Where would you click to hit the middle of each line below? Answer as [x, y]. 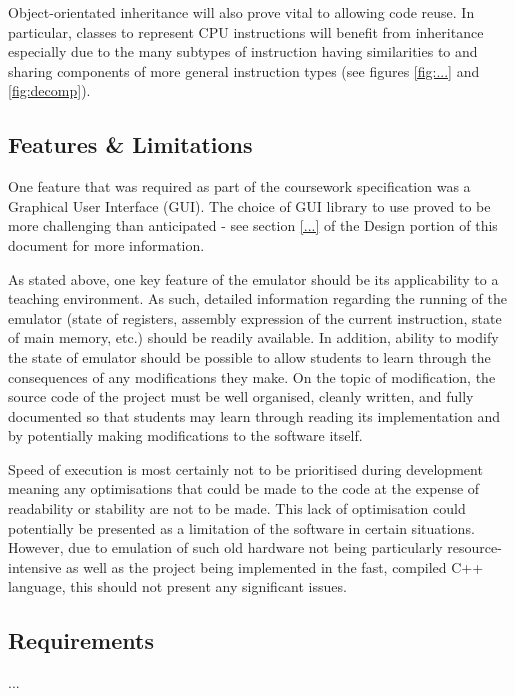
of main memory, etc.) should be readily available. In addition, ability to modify [253, 337]
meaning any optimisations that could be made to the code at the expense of [244, 488]
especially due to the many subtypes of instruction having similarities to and [243, 51]
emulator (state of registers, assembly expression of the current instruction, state [255, 317]
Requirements [81, 640]
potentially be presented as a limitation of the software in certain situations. [241, 527]
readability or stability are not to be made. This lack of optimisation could [237, 508]
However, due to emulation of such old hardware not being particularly [225, 547]
